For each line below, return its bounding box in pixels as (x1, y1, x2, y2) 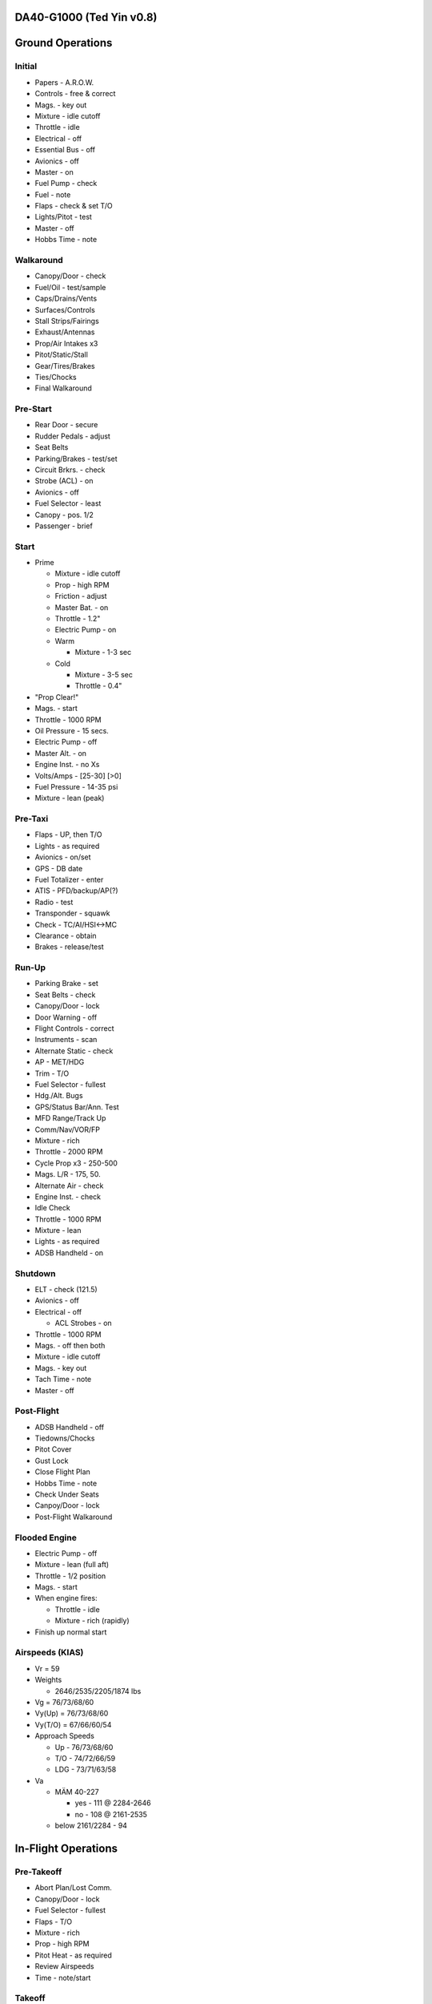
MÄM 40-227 (54, 1788, 99, 1797)
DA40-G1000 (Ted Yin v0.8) (14, 10, 158, 24)
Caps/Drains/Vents (34, 293, 98, 304)
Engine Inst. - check (34, 1191, 102, 1202)
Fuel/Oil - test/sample (34, 282, 106, 292)
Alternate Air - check (34, 1181, 104, 1190)
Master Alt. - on (34, 748, 87, 758)
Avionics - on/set (34, 852, 91, 862)
